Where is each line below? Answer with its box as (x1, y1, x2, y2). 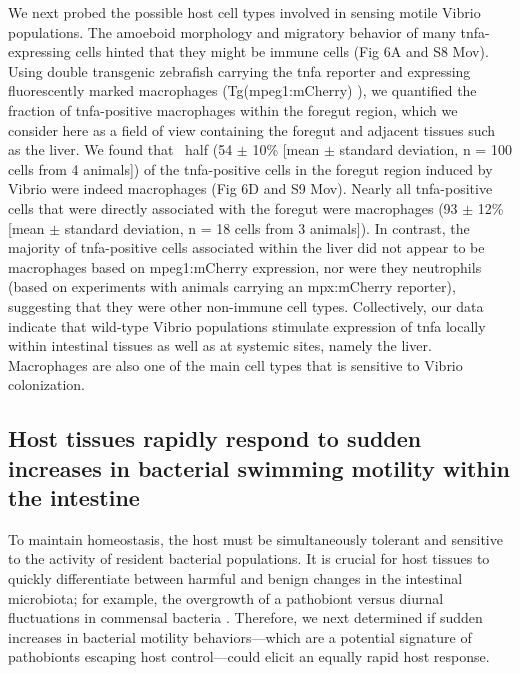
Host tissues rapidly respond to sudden (8, 423, 422, 454)
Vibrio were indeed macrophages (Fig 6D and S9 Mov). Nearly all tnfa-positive (8, 178, 493, 199)
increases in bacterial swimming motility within (8, 452, 510, 483)
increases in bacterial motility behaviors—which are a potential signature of (8, 626, 472, 647)
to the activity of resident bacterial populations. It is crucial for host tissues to (8, 548, 490, 569)
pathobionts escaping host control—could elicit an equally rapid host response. (8, 646, 490, 667)
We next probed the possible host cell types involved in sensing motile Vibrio (8, 2, 481, 22)
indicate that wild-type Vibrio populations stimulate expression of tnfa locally (8, 315, 486, 336)
